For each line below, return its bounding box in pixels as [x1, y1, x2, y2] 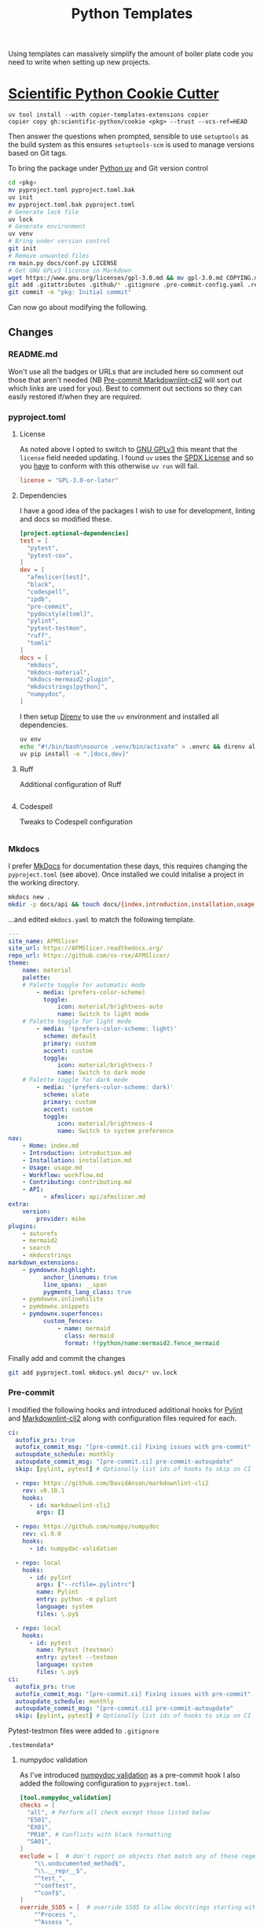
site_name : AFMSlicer [8, 937, 79, 945]
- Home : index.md [22, 1142, 79, 1150]
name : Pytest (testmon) [36, 1646, 114, 1654]
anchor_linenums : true [42, 1273, 118, 1282]
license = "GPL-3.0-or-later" [19, 476, 119, 484]
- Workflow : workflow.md [22, 1171, 104, 1179]
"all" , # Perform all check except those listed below [27, 1808, 211, 1816]
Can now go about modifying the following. [8, 303, 148, 312]
